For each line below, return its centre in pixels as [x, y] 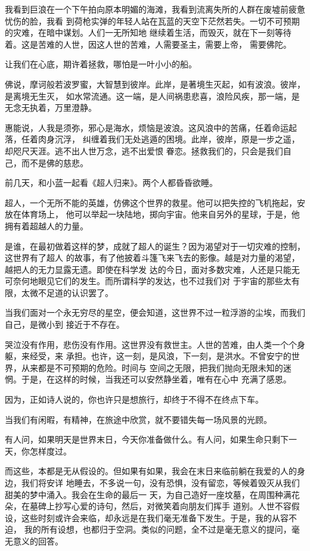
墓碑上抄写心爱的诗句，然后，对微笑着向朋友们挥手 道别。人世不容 [160, 506]
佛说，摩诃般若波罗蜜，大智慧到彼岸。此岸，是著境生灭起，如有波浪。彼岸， [155, 84]
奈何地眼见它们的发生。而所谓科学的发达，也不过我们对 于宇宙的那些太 [152, 281]
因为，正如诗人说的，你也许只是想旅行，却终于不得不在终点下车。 [134, 399]
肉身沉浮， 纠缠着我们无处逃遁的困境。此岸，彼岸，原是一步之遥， [169, 139]
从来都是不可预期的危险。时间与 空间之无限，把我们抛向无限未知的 [152, 367]
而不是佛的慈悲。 [55, 162]
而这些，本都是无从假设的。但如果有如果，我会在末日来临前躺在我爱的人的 [151, 471]
